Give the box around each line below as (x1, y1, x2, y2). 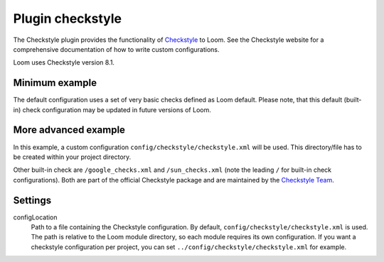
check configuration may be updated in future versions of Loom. (22, 105, 211, 114)
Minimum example (13, 77, 97, 89)
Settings (13, 194, 52, 206)
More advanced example (13, 124, 126, 136)
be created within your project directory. (13, 153, 132, 161)
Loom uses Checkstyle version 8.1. (13, 58, 115, 67)
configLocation (13, 213, 58, 222)
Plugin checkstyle (13, 11, 122, 26)
